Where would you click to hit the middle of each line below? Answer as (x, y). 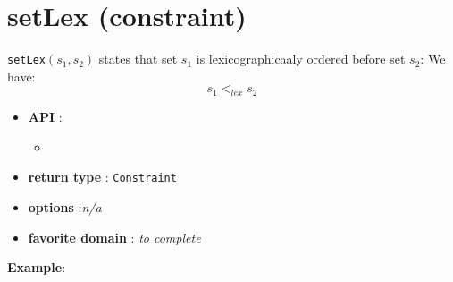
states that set (138, 59)
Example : (37, 267)
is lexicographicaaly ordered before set (301, 59)
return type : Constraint (102, 177)
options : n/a (65, 207)
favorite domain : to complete (114, 237)
